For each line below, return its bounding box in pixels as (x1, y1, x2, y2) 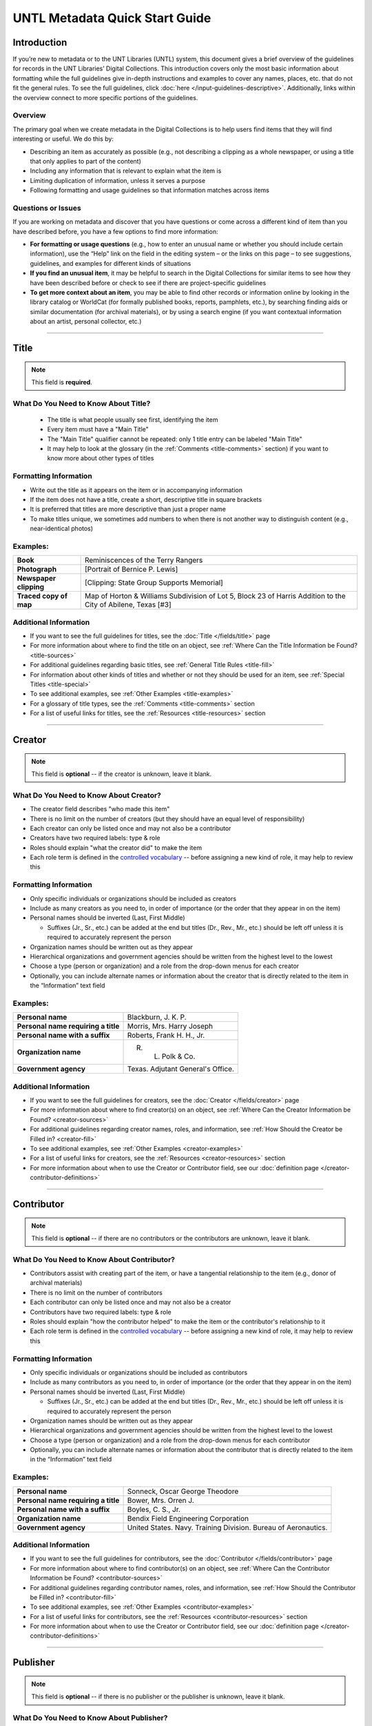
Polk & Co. (161, 1051, 196, 1061)
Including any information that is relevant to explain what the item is (30, 166, 222, 175)
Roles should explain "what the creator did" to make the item (30, 843, 203, 852)
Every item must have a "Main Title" (47, 425, 149, 434)
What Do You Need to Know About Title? (12, 398, 151, 408)
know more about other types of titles (47, 454, 154, 463)
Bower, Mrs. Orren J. (127, 1495, 194, 1505)
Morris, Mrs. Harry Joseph (127, 1022, 214, 1031)
